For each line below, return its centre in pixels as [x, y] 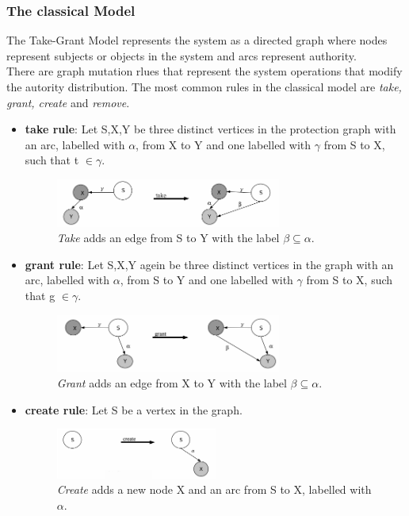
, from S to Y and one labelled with [206, 280]
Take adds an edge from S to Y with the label [168, 238]
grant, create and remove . [68, 102]
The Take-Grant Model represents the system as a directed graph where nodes [197, 40]
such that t [52, 160]
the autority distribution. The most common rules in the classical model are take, [204, 87]
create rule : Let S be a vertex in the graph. [134, 409]
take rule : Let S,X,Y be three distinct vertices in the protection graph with [210, 129]
